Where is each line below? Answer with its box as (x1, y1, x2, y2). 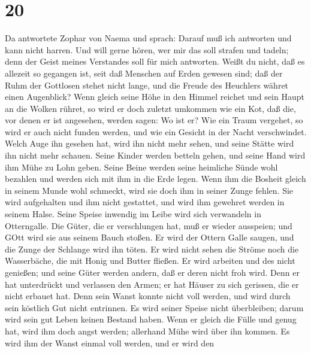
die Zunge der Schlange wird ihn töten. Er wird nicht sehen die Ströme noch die (5, 242, 299, 255)
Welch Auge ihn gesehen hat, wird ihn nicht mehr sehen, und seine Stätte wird (5, 137, 294, 150)
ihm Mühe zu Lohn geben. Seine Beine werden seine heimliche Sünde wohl (5, 160, 278, 173)
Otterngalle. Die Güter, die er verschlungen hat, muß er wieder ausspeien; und (5, 219, 292, 232)
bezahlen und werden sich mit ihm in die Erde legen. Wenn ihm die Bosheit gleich (5, 172, 306, 185)
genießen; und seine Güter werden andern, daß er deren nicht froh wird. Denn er (5, 266, 300, 278)
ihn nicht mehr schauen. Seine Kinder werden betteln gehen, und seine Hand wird (5, 149, 306, 162)
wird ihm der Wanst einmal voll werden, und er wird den (5, 336, 215, 349)
